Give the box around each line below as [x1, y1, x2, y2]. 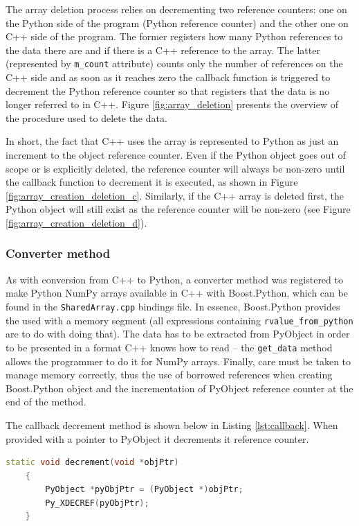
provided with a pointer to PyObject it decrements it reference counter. [6, 431, 309, 446]
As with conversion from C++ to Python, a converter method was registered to [6, 272, 343, 286]
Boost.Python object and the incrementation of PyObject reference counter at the [6, 380, 353, 395]
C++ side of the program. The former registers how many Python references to [6, 29, 343, 44]
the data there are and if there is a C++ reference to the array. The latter [6, 42, 320, 57]
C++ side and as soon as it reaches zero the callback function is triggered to [6, 70, 331, 85]
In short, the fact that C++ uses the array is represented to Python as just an [6, 134, 339, 148]
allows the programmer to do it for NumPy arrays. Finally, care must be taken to [6, 353, 351, 368]
